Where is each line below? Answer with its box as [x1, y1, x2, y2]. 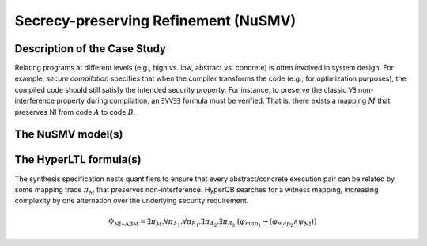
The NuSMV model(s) [14, 127, 123, 142]
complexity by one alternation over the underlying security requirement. [14, 196, 249, 206]
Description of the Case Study [14, 42, 166, 55]
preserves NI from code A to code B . [14, 107, 136, 116]
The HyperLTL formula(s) [14, 153, 142, 166]
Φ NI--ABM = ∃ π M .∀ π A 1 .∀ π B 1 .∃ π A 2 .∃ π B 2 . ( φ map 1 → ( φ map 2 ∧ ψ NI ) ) [108, 217, 317, 229]
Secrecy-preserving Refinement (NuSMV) [14, 12, 297, 29]
